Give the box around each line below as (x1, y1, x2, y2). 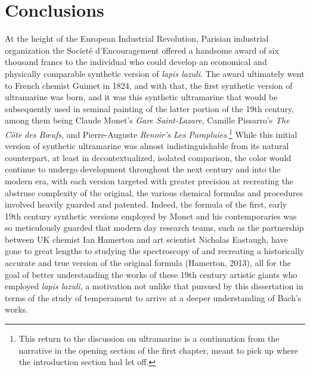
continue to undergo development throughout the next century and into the (5, 163, 281, 175)
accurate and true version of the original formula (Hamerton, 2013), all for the (5, 256, 291, 269)
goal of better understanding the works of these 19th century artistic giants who (5, 268, 297, 280)
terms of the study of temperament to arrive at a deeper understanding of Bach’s (5, 291, 302, 304)
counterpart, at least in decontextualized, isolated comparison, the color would (5, 151, 292, 163)
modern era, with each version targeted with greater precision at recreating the (5, 174, 294, 187)
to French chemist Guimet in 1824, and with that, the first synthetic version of (5, 79, 293, 91)
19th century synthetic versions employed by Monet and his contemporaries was (5, 209, 297, 222)
